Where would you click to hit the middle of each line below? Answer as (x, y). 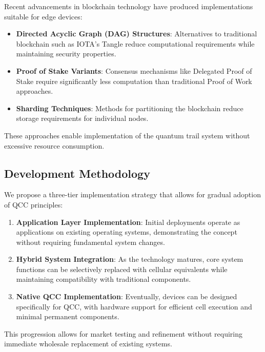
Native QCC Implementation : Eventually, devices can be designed (127, 296)
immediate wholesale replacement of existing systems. (88, 344)
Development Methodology (77, 173)
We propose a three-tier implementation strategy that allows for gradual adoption (132, 194)
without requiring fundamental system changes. (90, 242)
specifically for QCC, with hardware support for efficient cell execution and (134, 306)
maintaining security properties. (66, 54)
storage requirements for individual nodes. (82, 118)
